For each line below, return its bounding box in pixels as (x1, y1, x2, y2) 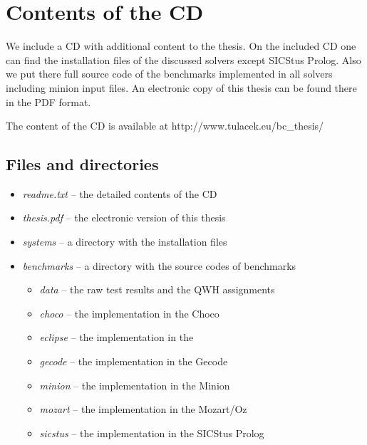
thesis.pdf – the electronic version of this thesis (22, 210, 226, 225)
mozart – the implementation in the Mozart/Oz (39, 402, 247, 417)
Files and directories (6, 153, 159, 175)
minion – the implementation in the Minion (39, 377, 230, 392)
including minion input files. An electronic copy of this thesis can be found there (6, 80, 357, 95)
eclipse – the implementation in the (39, 330, 194, 345)
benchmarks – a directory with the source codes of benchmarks (22, 258, 296, 273)
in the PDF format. (6, 94, 91, 109)
